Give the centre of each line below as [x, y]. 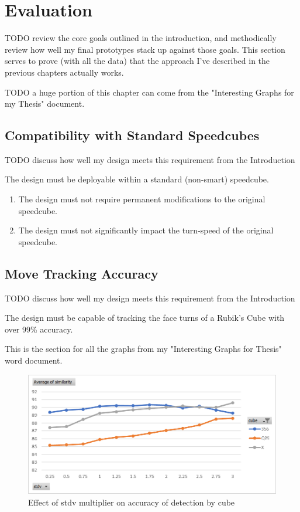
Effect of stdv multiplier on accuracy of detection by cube [132, 502]
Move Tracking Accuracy [82, 273]
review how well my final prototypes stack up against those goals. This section [145, 49]
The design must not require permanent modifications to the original [142, 199]
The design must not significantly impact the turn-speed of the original [146, 230]
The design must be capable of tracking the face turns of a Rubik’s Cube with [145, 318]
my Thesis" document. [45, 104]
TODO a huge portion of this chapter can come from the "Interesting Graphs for [149, 92]
